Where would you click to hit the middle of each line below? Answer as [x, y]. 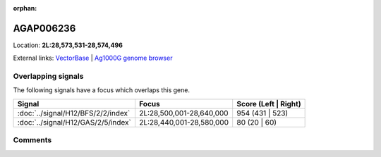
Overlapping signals [48, 76]
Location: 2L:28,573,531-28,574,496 [68, 45]
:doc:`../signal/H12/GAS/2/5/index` [74, 122]
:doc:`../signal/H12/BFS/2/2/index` [74, 113]
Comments [32, 140]
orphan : [25, 8]
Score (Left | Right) [269, 103]
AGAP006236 [44, 28]
